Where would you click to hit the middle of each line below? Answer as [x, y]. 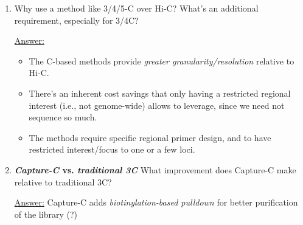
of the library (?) [46, 214]
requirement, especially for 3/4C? [76, 20]
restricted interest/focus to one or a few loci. [112, 149]
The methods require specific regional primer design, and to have [150, 137]
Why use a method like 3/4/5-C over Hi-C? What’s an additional [136, 8]
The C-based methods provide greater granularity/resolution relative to [162, 61]
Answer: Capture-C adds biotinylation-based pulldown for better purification [156, 202]
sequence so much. [63, 117]
